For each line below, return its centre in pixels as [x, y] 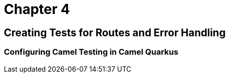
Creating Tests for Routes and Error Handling [115, 32]
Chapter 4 [37, 9]
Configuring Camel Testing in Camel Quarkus [91, 52]
